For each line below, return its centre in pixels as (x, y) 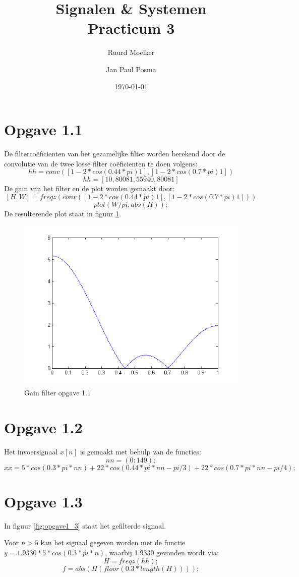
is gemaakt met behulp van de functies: (140, 452)
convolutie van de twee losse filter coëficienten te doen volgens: (101, 163)
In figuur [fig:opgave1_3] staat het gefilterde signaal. (85, 525)
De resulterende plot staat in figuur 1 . (63, 213)
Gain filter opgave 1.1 (57, 393)
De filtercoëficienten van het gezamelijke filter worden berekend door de (115, 154)
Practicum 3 (131, 28)
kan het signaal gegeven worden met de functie (113, 542)
